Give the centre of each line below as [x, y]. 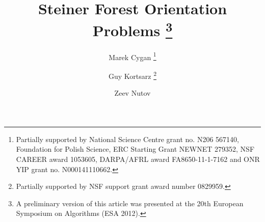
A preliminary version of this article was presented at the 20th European [130, 203]
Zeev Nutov [132, 93]
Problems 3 [132, 29]
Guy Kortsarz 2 [132, 75]
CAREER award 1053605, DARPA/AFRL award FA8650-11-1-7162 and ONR [138, 159]
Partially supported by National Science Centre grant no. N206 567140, [127, 139]
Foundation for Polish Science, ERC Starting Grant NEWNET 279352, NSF [135, 149]
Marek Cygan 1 [132, 56]
